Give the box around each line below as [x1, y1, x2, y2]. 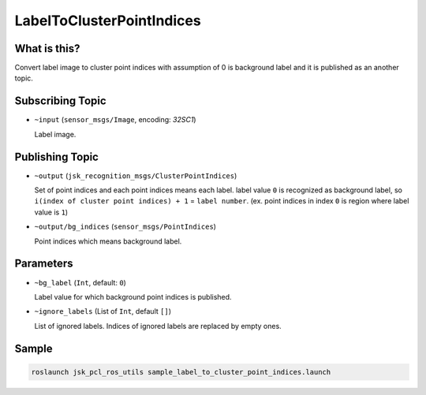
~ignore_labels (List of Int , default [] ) [34, 307, 171, 316]
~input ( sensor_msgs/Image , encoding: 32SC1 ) [34, 115, 196, 125]
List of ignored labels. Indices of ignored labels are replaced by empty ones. [34, 321, 282, 330]
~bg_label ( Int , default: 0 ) [34, 278, 126, 287]
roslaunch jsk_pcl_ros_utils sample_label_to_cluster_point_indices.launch [31, 367, 331, 376]
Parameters [14, 257, 73, 270]
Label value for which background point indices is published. [34, 292, 232, 301]
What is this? [14, 42, 80, 55]
